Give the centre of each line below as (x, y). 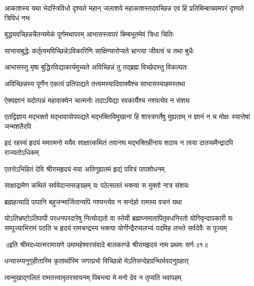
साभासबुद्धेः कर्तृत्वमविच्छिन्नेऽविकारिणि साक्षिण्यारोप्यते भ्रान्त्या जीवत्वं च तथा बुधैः (99, 50)
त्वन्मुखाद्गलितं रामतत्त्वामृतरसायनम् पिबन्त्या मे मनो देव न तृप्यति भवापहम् (93, 277)
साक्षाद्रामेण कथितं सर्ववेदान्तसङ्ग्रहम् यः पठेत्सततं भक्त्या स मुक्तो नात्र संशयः (97, 185)
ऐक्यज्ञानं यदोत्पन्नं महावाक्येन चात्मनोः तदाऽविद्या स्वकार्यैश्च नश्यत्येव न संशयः (98, 100)
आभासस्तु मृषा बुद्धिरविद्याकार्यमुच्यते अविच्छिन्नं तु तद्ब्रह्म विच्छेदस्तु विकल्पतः (96, 67)
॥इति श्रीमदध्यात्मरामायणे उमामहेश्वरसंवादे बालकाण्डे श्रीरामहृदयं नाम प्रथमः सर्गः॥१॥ (106, 244)
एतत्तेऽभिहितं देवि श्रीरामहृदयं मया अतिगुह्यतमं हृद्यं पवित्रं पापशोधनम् (85, 169)
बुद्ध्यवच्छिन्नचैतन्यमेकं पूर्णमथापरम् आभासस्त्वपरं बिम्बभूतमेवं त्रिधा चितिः (89, 34)
